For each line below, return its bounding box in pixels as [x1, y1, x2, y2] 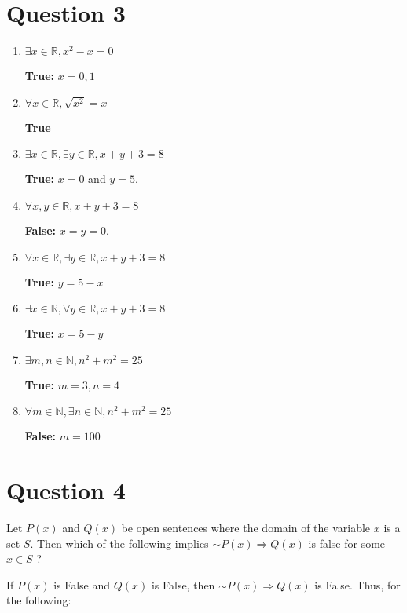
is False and [53, 576, 111, 593]
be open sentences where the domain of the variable [121, 520, 371, 535]
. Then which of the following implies [30, 535, 209, 551]
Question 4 [6, 474, 126, 506]
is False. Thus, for [314, 576, 401, 593]
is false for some [308, 535, 386, 551]
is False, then [151, 576, 215, 593]
